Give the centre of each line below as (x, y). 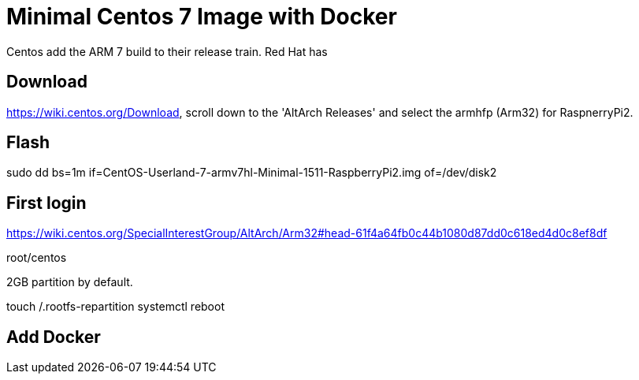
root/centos (37, 258)
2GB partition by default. (70, 282)
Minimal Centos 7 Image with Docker (202, 17)
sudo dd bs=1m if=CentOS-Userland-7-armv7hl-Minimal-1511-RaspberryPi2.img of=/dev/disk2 (252, 173)
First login (46, 203)
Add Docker (54, 337)
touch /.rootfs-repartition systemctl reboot (115, 307)
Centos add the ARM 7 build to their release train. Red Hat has (167, 51)
